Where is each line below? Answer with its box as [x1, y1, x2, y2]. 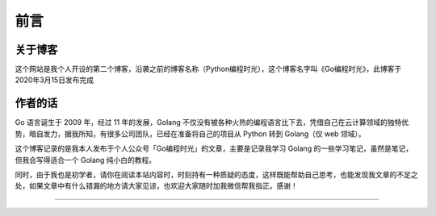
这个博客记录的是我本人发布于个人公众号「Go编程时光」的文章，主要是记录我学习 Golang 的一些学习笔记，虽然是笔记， [15, 143, 413, 153]
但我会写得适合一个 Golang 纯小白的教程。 [15, 155, 157, 164]
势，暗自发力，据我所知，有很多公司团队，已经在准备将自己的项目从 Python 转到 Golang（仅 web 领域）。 [15, 129, 367, 139]
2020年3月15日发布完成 [15, 75, 94, 85]
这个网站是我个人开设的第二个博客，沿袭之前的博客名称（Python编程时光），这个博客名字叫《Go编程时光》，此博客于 [15, 64, 402, 74]
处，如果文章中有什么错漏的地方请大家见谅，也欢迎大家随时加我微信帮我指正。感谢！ [15, 181, 298, 191]
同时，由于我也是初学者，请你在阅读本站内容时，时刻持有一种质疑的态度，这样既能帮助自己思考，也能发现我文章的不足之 [15, 169, 418, 179]
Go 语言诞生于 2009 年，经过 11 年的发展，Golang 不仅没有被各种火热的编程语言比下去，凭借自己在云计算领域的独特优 [15, 118, 409, 127]
